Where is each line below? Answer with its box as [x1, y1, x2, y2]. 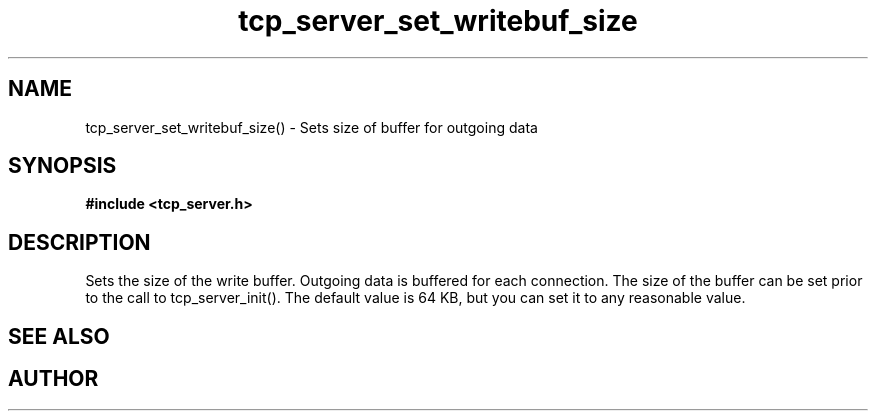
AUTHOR [8, 366, 99, 392]
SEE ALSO [8, 323, 110, 349]
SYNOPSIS [8, 153, 117, 179]
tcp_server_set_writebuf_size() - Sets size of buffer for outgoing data [85, 118, 538, 136]
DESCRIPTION [8, 229, 151, 255]
